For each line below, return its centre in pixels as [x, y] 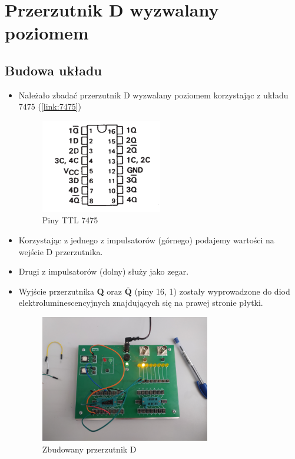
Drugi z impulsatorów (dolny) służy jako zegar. [104, 271]
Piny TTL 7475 [70, 220]
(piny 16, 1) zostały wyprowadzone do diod [212, 291]
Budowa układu [53, 70]
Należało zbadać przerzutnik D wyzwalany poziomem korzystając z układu [153, 95]
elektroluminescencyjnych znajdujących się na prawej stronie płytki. [141, 303]
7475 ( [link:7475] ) [50, 106]
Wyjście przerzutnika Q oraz [70, 291]
